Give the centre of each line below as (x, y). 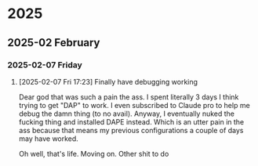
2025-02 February (54, 43)
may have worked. (49, 139)
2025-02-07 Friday (45, 65)
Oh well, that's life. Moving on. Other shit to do (94, 153)
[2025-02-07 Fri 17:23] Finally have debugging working (108, 81)
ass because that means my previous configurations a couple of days (131, 130)
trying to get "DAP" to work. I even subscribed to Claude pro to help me (134, 105)
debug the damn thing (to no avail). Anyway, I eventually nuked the (127, 114)
